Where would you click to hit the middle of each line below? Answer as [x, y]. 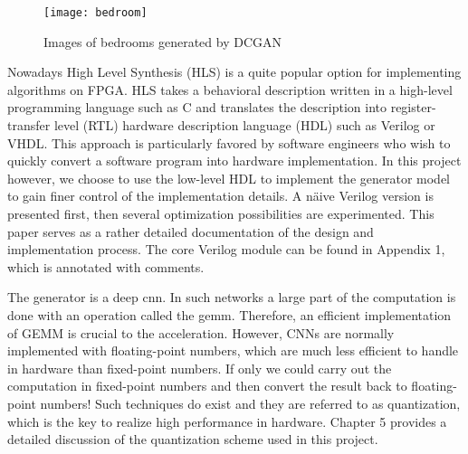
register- [413, 107]
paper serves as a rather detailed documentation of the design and [191, 231]
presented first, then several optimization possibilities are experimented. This [221, 213]
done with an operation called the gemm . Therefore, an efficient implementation [229, 314]
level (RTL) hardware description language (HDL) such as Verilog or [244, 125]
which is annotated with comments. [106, 266]
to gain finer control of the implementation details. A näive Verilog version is [220, 196]
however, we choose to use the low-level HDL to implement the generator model [229, 178]
